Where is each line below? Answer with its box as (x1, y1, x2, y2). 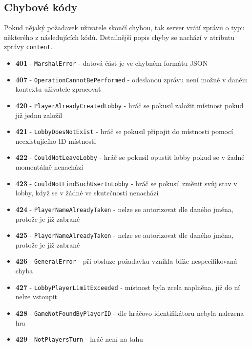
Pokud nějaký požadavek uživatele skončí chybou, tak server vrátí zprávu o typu (4, 22, 245, 33)
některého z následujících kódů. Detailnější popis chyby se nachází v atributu (4, 32, 234, 42)
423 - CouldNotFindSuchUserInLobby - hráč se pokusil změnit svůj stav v (15, 178, 237, 188)
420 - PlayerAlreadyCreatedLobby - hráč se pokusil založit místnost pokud (15, 100, 244, 110)
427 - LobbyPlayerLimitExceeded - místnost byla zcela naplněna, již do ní (15, 282, 240, 292)
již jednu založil (15, 110, 63, 120)
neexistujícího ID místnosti (15, 135, 96, 146)
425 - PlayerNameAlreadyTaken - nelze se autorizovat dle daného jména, (15, 230, 233, 240)
